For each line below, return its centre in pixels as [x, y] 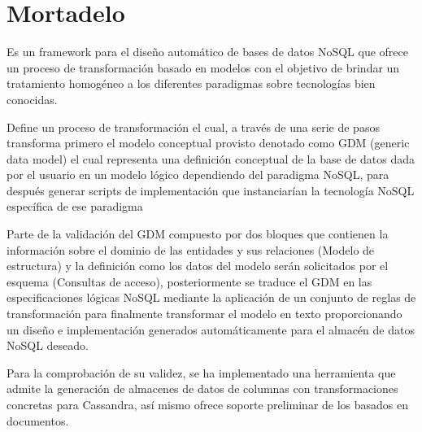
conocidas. [32, 99]
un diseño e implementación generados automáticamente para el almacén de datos [211, 329]
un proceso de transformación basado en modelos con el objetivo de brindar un [203, 67]
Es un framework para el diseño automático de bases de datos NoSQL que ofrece [208, 52]
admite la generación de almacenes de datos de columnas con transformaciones [202, 388]
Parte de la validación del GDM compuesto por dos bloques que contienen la [198, 234]
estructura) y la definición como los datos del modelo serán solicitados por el [198, 266]
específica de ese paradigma [75, 206]
